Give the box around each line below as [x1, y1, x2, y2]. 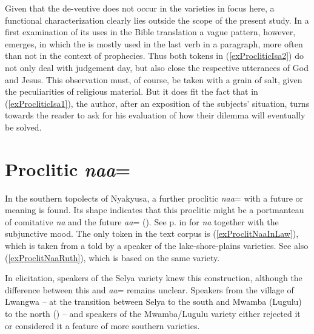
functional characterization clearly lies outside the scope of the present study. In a [5, 13, 309, 26]
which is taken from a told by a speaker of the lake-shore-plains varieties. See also [5, 239, 309, 252]
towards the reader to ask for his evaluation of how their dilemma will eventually [5, 109, 306, 121]
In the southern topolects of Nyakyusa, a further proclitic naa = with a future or [5, 191, 304, 204]
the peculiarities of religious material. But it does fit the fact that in [5, 85, 258, 98]
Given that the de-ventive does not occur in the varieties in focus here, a [5, 2, 275, 14]
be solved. [5, 120, 42, 133]
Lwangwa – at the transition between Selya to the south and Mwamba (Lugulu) [5, 295, 302, 308]
